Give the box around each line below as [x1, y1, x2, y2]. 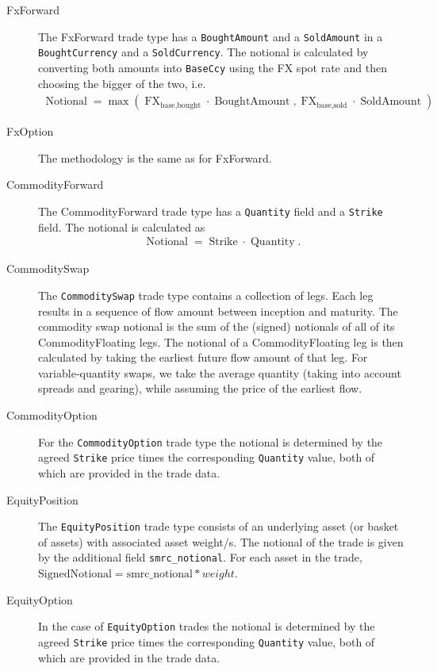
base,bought [160, 101, 201, 109]
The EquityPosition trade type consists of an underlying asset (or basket [38, 518, 399, 535]
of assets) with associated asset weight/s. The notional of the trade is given [38, 533, 404, 550]
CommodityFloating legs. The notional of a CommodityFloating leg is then [38, 333, 404, 350]
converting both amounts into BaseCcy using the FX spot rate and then [38, 59, 387, 75]
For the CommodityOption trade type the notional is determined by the [38, 433, 383, 450]
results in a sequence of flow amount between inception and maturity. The [38, 302, 398, 319]
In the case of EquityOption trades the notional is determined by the [38, 618, 375, 635]
